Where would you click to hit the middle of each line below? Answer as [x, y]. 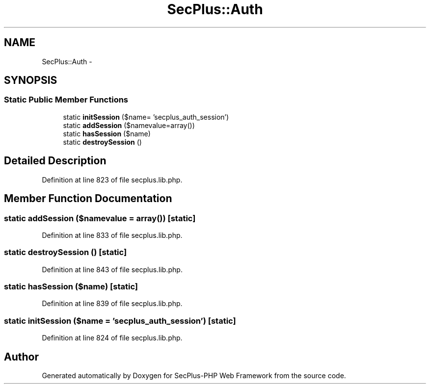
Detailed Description [55, 161]
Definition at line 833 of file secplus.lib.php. [112, 235]
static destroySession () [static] [66, 252]
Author [21, 357]
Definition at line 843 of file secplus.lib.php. [112, 269]
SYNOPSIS [31, 80]
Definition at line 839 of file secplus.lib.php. [112, 304]
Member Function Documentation [88, 199]
